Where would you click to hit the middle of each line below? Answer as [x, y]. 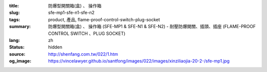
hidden [55, 47]
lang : [15, 40]
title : [14, 6]
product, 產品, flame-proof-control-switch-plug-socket [104, 19]
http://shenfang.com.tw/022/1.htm [83, 54]
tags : [15, 19]
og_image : [20, 61]
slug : [14, 13]
